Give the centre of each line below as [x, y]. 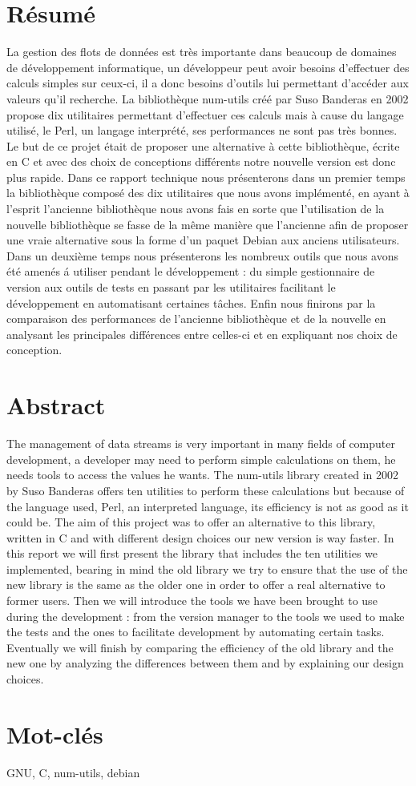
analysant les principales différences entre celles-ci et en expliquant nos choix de [202, 334]
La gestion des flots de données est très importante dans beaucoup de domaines [202, 52]
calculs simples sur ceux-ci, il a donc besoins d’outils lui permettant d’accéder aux [208, 83]
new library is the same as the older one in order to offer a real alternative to [196, 584]
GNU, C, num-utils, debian [73, 772]
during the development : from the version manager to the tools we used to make [206, 616]
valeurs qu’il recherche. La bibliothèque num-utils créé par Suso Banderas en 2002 [208, 98]
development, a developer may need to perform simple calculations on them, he [201, 459]
